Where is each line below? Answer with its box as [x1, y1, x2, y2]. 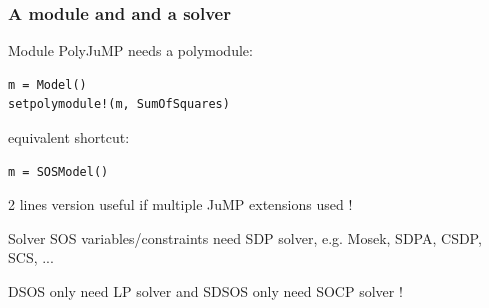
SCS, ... [8, 247, 54, 268]
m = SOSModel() [8, 164, 109, 179]
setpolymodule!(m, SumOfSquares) [8, 97, 230, 112]
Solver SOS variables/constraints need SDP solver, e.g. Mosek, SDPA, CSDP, [8, 227, 482, 248]
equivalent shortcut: [8, 127, 130, 147]
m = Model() [8, 77, 87, 92]
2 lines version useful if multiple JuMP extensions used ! [8, 194, 353, 215]
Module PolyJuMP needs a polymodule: [8, 40, 253, 61]
